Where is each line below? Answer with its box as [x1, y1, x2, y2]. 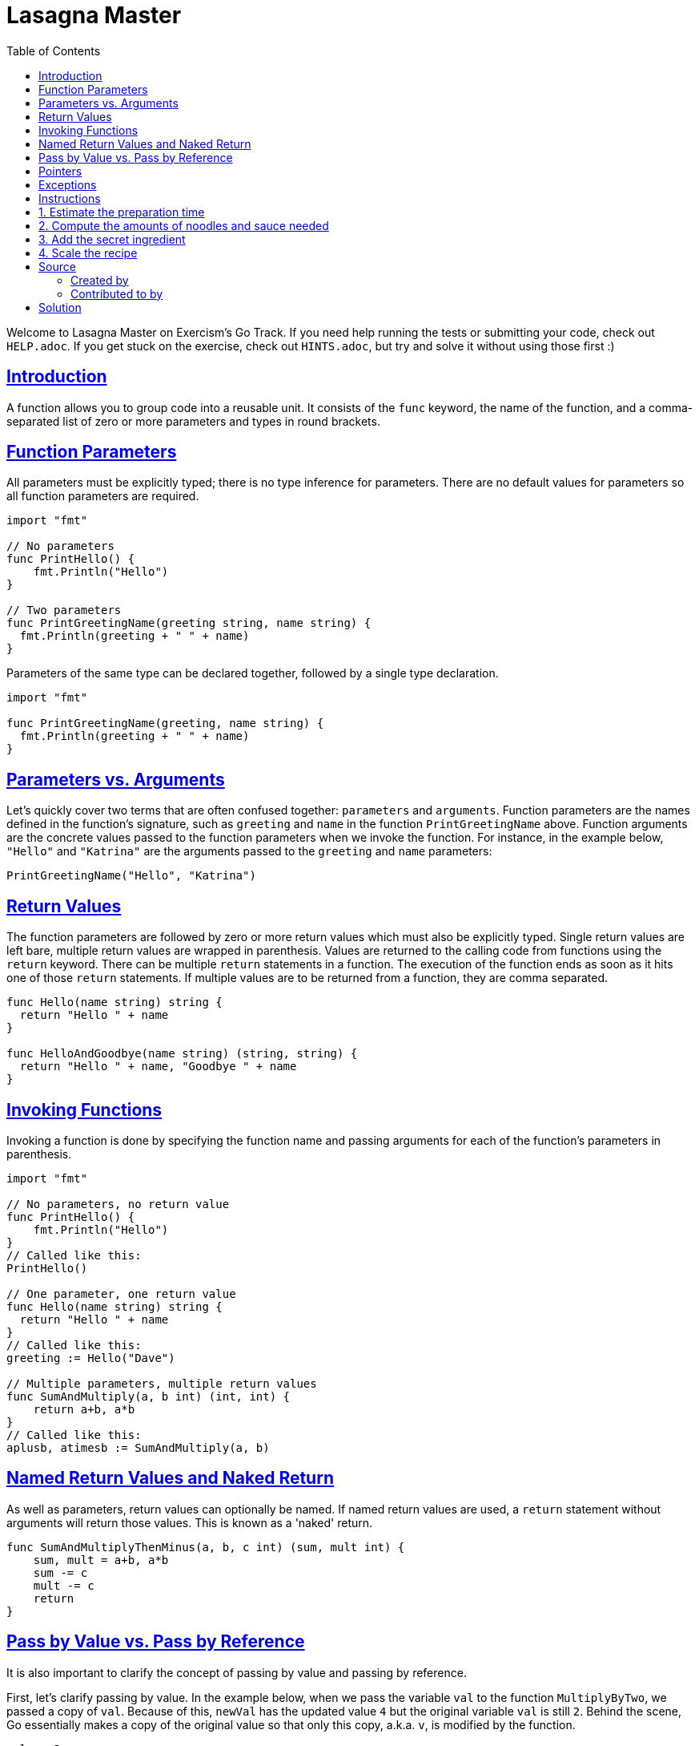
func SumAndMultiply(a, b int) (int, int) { [6, 1389, 291, 1403]
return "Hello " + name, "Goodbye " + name [19, 1060, 297, 1073]
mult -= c [33, 1578, 94, 1592]
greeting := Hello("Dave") [6, 1351, 175, 1364]
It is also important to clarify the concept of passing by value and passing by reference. [6, 1665, 467, 1679]
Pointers [38, 164, 82, 178]
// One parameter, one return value [6, 1287, 236, 1300]
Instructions [38, 191, 101, 205]
